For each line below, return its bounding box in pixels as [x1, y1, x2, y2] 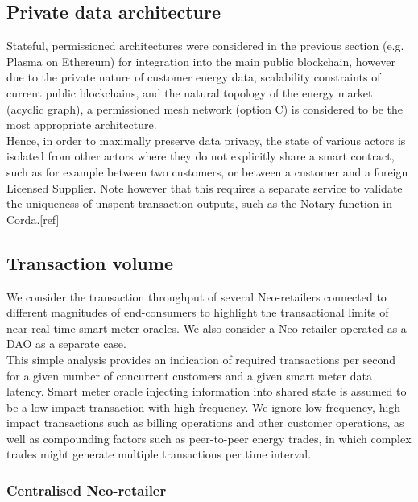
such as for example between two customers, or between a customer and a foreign [6, 163, 408, 180]
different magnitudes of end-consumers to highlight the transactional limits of [6, 304, 389, 321]
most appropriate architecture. [6, 116, 157, 133]
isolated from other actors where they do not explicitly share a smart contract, [6, 147, 395, 164]
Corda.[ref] [6, 210, 60, 227]
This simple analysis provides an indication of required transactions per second [6, 351, 396, 367]
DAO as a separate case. [6, 335, 126, 352]
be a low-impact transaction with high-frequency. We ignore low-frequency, [6, 398, 375, 415]
